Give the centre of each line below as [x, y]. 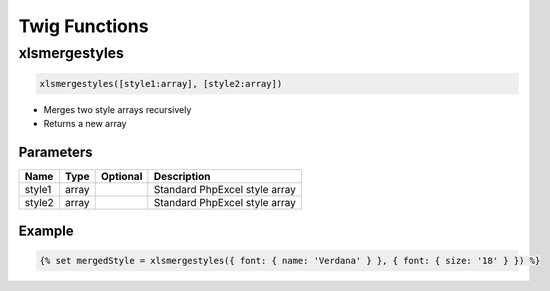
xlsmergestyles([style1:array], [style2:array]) [161, 83]
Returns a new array [85, 124]
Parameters [55, 151]
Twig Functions [83, 26]
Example [46, 230]
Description [182, 177]
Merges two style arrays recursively [117, 109]
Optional [121, 177]
